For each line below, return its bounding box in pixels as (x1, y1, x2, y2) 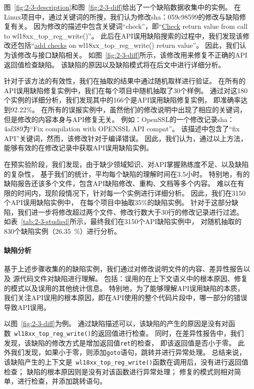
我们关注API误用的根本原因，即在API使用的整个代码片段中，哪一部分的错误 (4, 292, 248, 303)
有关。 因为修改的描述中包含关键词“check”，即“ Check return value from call (10, 21, 248, 31)
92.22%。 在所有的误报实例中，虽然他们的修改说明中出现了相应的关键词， (10, 104, 247, 114)
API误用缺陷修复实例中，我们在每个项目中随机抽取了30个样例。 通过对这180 (4, 85, 248, 95)
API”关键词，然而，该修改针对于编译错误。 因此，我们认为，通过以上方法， (4, 133, 248, 143)
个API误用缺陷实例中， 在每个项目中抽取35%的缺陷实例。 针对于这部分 (4, 197, 232, 207)
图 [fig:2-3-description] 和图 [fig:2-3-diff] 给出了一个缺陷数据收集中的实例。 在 (4, 2, 241, 12)
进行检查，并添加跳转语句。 (17, 376, 106, 386)
